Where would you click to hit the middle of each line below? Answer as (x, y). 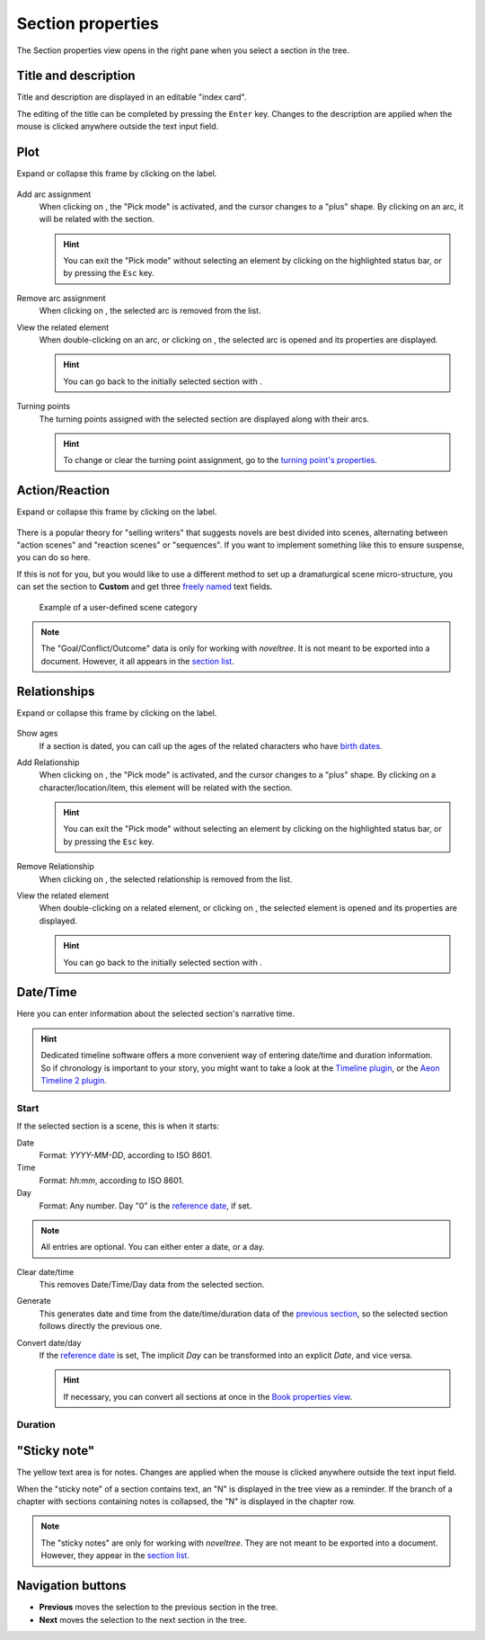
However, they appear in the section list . (115, 1555)
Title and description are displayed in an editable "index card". (132, 97)
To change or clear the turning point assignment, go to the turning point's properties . (220, 460)
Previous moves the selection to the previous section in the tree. (159, 1607)
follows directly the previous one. (101, 1326)
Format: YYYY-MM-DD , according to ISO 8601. (126, 1154)
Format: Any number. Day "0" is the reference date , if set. (145, 1206)
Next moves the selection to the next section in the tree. (143, 1619)
